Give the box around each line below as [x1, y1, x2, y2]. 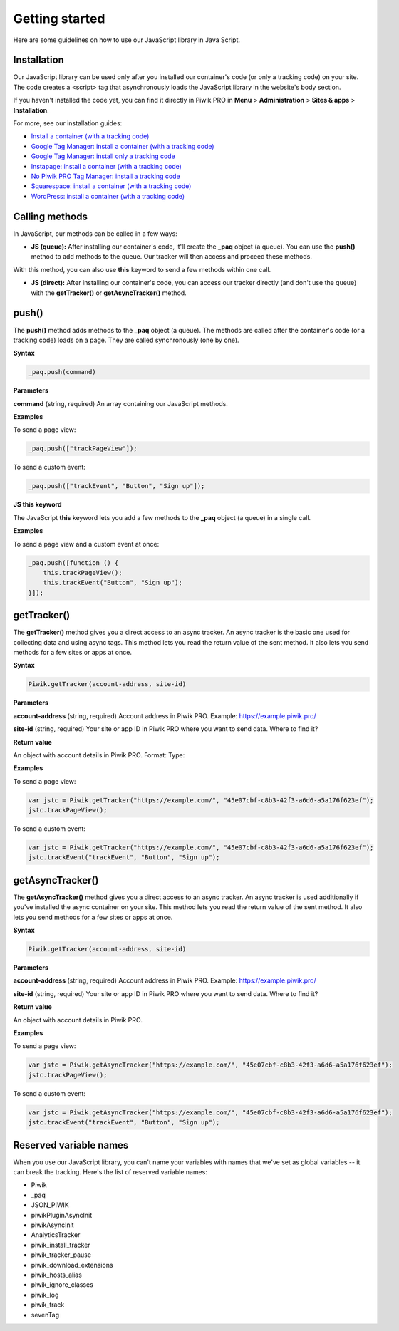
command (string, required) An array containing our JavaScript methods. [13, 399, 228, 408]
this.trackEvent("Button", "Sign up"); [43, 579, 183, 587]
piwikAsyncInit [31, 1221, 74, 1229]
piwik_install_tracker [31, 1241, 90, 1249]
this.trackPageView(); [43, 569, 123, 576]
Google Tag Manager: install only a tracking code [31, 152, 176, 160]
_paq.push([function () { [28, 559, 119, 566]
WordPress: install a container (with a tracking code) [31, 192, 185, 200]
